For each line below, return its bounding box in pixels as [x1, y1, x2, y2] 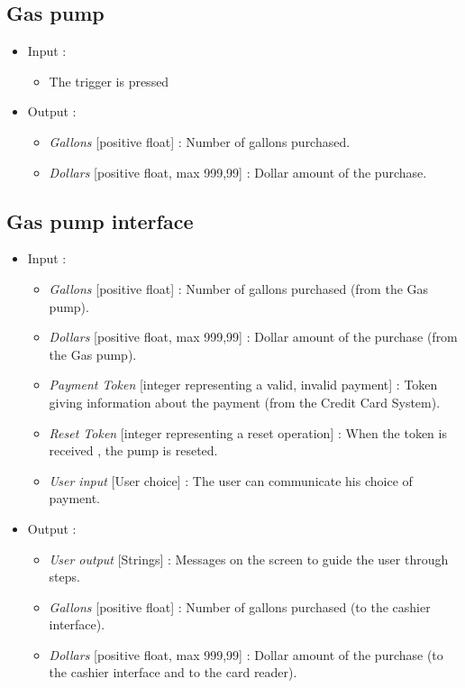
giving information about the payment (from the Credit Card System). [49, 392, 441, 411]
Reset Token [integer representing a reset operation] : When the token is [49, 423, 447, 442]
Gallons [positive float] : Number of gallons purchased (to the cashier [49, 597, 431, 616]
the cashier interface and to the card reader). [49, 663, 297, 682]
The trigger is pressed [49, 71, 169, 90]
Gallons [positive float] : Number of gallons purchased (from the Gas [49, 279, 429, 298]
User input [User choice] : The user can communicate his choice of [49, 471, 413, 490]
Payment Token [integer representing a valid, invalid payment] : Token [49, 375, 438, 394]
